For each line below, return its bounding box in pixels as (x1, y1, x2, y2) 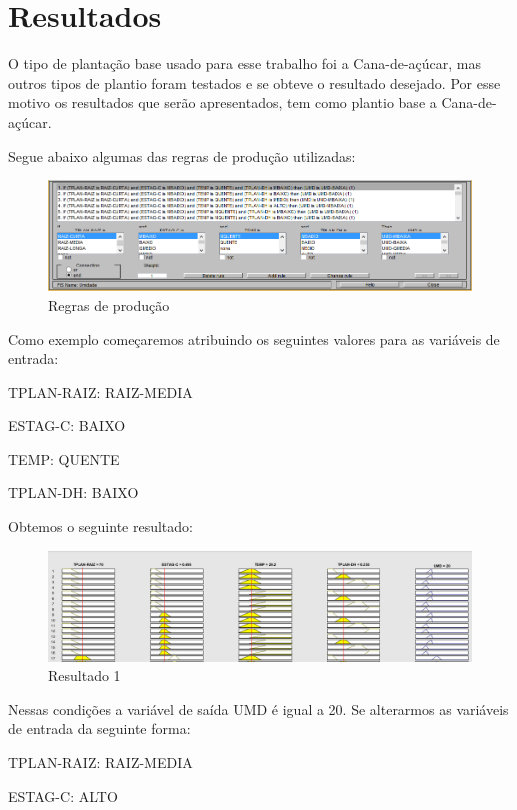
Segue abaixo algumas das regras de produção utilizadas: (8, 145, 356, 166)
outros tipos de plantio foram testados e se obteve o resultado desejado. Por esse (8, 72, 501, 93)
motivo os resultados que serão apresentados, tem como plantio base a (8, 92, 437, 113)
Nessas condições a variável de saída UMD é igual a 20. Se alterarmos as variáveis (8, 698, 509, 719)
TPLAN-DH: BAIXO (8, 482, 139, 503)
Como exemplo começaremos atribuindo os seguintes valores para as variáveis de (8, 328, 500, 349)
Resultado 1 (48, 665, 121, 686)
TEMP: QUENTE (8, 448, 120, 469)
